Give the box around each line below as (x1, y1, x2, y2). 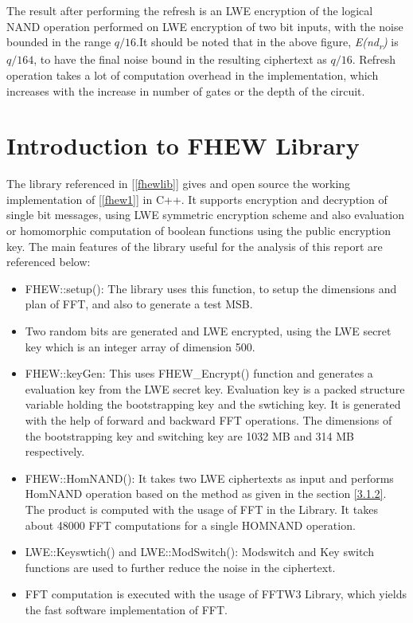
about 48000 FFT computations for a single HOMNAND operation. (25, 516, 356, 533)
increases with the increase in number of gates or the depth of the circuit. (6, 82, 365, 99)
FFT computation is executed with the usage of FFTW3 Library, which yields (25, 586, 407, 602)
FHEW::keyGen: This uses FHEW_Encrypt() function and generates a (25, 365, 373, 382)
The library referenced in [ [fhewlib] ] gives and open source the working (6, 175, 351, 192)
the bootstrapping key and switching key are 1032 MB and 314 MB (25, 427, 355, 444)
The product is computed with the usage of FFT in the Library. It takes (25, 500, 378, 517)
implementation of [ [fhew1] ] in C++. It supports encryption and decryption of (6, 190, 388, 207)
